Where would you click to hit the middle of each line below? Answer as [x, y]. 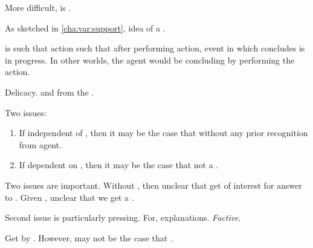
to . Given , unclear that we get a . [69, 197]
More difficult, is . [38, 7]
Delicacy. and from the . [50, 92]
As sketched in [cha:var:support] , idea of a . [85, 28]
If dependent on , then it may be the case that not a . [119, 165]
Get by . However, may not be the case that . [89, 237]
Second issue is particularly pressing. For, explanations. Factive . [123, 217]
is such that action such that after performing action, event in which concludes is [155, 48]
